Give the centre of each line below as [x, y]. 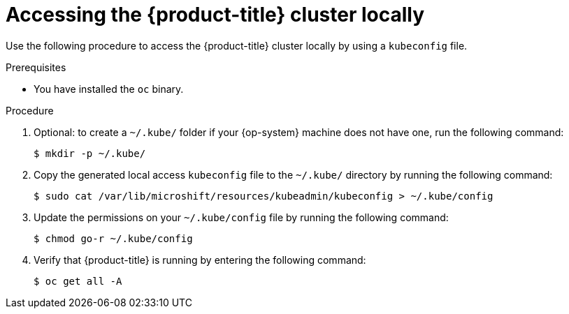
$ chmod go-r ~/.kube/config [113, 238]
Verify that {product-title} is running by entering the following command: [200, 260]
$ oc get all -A [78, 281]
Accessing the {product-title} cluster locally [215, 15]
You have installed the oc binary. [109, 89]
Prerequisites [36, 67]
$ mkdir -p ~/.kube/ [90, 153]
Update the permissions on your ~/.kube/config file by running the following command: [241, 217]
